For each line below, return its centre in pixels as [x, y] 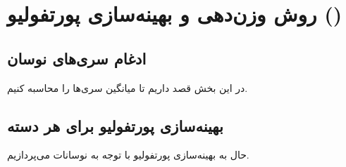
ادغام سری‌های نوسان [77, 58]
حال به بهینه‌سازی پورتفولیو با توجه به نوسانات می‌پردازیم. [128, 155]
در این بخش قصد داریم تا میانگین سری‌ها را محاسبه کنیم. [128, 87]
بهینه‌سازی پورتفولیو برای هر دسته [115, 125]
